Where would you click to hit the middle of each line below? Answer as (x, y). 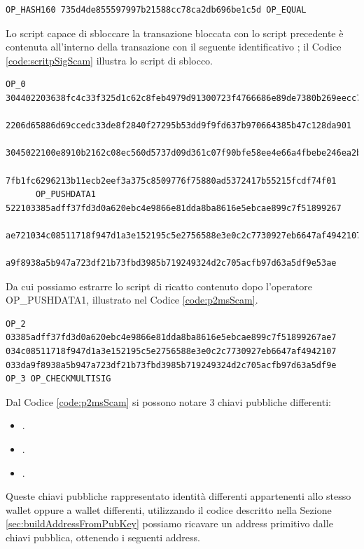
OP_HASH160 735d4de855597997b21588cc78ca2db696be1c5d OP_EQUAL (156, 10)
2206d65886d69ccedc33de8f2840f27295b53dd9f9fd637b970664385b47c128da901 (178, 126)
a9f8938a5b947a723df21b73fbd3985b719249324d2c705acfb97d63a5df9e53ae (171, 263)
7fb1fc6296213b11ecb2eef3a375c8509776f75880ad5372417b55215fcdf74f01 (171, 181)
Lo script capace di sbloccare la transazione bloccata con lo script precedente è (175, 33)
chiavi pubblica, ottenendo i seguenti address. (103, 537)
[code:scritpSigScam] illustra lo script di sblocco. (110, 60)
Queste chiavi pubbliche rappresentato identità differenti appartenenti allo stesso (178, 496)
